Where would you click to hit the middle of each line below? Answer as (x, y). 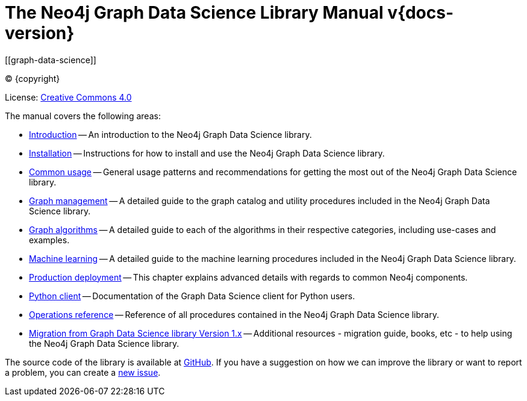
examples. (49, 240)
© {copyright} (33, 78)
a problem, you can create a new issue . (83, 372)
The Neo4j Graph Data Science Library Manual (194, 13)
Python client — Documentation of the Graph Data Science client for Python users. (192, 296)
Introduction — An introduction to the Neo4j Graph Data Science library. (170, 134)
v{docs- (421, 13)
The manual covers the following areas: (83, 116)
